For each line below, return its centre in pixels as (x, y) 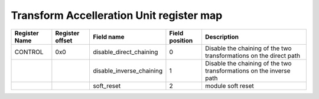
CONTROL (29, 52)
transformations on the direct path (253, 55)
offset (64, 40)
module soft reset (229, 85)
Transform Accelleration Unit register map (117, 15)
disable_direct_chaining (125, 52)
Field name (108, 37)
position (181, 40)
